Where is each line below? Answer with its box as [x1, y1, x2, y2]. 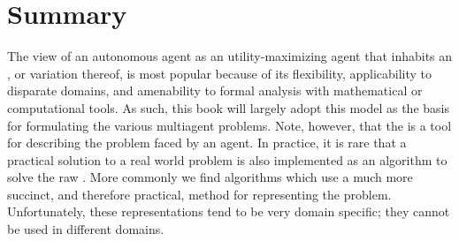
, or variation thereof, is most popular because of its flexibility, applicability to [7, 64, 432, 82]
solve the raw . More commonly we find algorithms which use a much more [7, 168, 413, 186]
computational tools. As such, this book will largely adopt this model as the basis [7, 98, 449, 117]
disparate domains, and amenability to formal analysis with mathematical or [7, 81, 423, 100]
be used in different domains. [7, 220, 164, 238]
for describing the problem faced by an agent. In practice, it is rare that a [7, 133, 407, 152]
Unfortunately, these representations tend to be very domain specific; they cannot [7, 202, 450, 221]
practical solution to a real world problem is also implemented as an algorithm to [7, 150, 448, 169]
